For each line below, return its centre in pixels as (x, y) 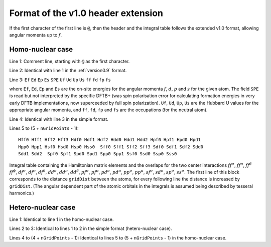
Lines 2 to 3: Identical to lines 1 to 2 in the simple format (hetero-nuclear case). (91, 228)
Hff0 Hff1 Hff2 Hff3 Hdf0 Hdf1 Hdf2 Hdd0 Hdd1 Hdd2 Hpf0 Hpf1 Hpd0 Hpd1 (109, 140)
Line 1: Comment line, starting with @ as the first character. (70, 61)
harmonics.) (22, 193)
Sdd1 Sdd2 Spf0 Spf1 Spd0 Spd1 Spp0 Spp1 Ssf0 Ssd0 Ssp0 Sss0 (98, 154)
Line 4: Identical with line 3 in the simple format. (59, 119)
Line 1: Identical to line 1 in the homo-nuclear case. (61, 219)
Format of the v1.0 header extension (86, 13)
